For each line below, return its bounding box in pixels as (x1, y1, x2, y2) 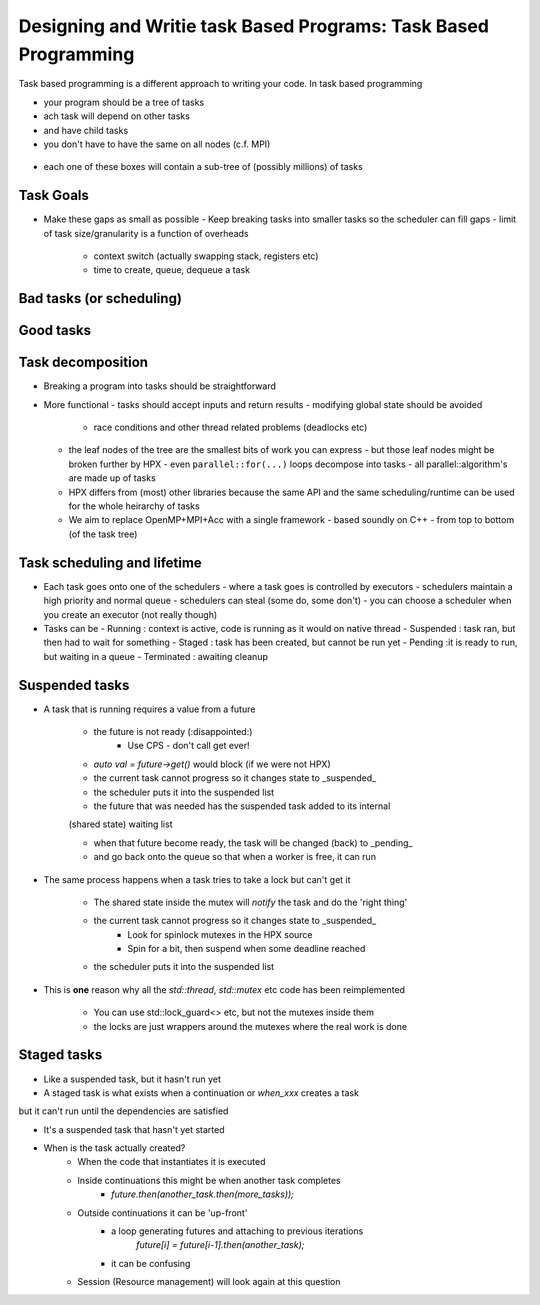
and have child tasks (43, 124, 129, 136)
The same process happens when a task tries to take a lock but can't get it (43, 873, 351, 885)
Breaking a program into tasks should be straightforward (43, 380, 277, 392)
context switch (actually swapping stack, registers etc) (93, 250, 319, 262)
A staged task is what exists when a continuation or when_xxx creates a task (43, 1086, 360, 1099)
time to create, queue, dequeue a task (93, 264, 250, 276)
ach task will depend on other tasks (43, 110, 190, 122)
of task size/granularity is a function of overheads (43, 227, 249, 239)
